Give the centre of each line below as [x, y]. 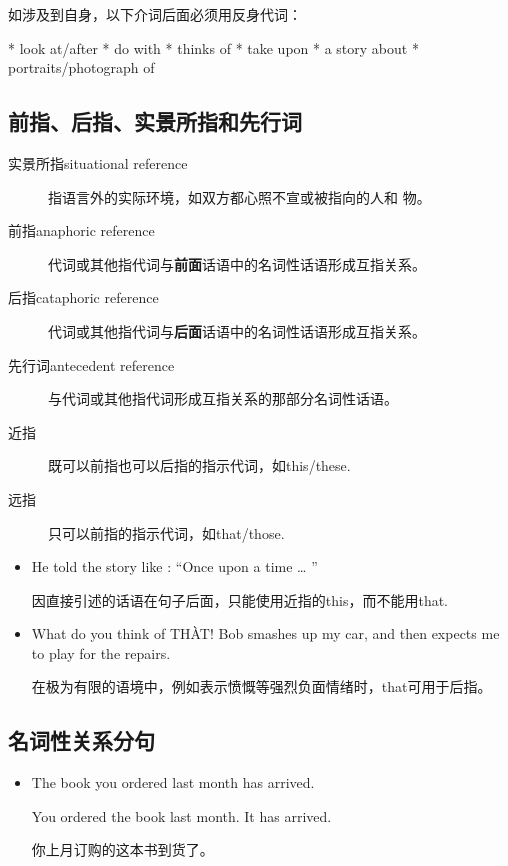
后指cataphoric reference [83, 297]
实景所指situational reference [98, 162]
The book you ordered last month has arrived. [173, 782]
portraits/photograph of [81, 67]
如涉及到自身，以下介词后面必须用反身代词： [155, 14]
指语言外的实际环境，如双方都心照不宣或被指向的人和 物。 [239, 196]
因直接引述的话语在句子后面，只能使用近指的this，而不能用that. [240, 599]
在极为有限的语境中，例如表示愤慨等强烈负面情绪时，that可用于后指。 [261, 686]
